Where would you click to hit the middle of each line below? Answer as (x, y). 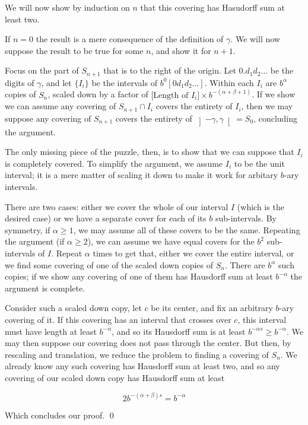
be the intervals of (124, 82)
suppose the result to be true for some (74, 50)
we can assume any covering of (61, 106)
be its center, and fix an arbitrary (212, 308)
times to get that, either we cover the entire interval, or (193, 253)
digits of (20, 82)
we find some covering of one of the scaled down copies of (109, 264)
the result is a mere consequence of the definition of (130, 39)
